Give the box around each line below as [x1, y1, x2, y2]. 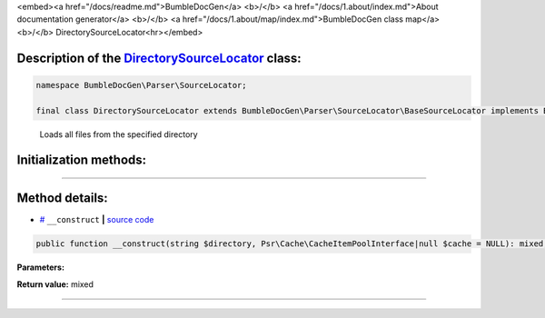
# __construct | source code [39, 214, 154, 225]
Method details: [16, 191, 108, 206]
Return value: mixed [16, 278, 94, 290]
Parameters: [16, 262, 65, 273]
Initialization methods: [16, 153, 147, 168]
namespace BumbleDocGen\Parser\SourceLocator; [35, 80, 247, 90]
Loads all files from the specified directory [39, 128, 199, 140]
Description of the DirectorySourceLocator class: [16, 50, 302, 65]
